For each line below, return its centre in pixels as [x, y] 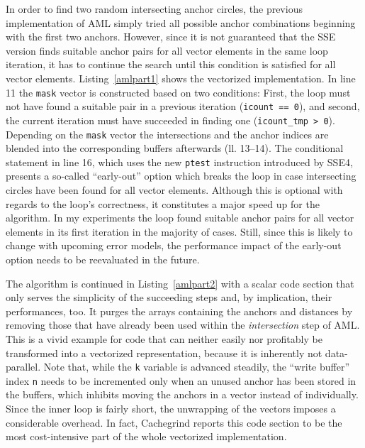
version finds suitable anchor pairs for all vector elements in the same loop [167, 50]
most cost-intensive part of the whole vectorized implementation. [146, 436]
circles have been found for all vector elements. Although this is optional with [174, 190]
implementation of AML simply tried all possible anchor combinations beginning [181, 22]
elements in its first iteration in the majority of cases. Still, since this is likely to [179, 231]
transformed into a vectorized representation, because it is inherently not [164, 353]
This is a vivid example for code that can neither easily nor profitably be [164, 338]
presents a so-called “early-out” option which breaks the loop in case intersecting [181, 176]
